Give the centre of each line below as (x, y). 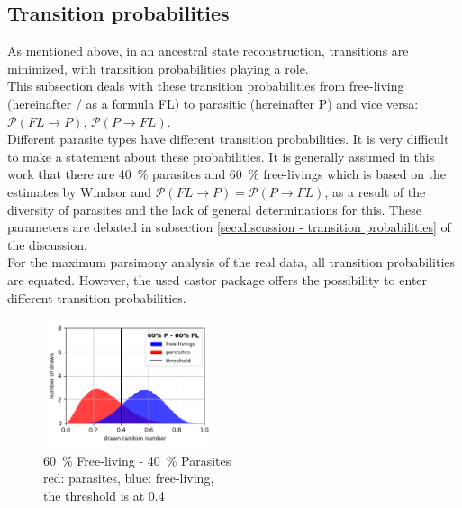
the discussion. (47, 244)
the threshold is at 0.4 (104, 495)
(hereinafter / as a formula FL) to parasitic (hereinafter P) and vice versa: (213, 103)
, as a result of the (375, 191)
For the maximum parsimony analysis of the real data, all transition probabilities (231, 262)
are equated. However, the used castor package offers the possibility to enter (217, 279)
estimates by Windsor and (80, 191)
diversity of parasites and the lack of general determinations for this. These (214, 209)
